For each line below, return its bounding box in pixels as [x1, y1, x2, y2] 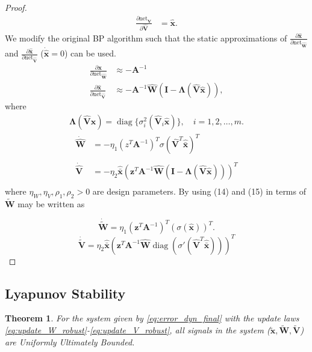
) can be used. [64, 47, 116, 59]
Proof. [5, 1, 27, 13]
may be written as [17, 198, 85, 210]
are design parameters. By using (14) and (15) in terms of [92, 185, 306, 198]
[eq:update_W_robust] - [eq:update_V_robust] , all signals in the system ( [5, 324, 270, 336]
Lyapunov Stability [5, 284, 126, 302]
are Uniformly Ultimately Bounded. [5, 335, 135, 348]
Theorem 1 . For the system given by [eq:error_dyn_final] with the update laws [5, 312, 299, 324]
